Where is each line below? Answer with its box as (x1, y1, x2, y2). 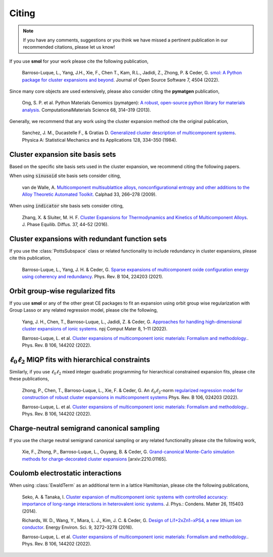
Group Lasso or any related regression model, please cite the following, (9, 307, 158, 313)
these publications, (9, 376, 49, 382)
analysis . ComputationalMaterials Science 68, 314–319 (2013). (22, 107, 151, 113)
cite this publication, (9, 255, 52, 261)
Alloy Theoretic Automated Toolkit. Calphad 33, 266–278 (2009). (22, 191, 157, 197)
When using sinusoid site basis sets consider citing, (9, 173, 121, 179)
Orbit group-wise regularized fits (9, 286, 116, 295)
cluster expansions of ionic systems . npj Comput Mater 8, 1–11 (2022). (22, 326, 168, 332)
